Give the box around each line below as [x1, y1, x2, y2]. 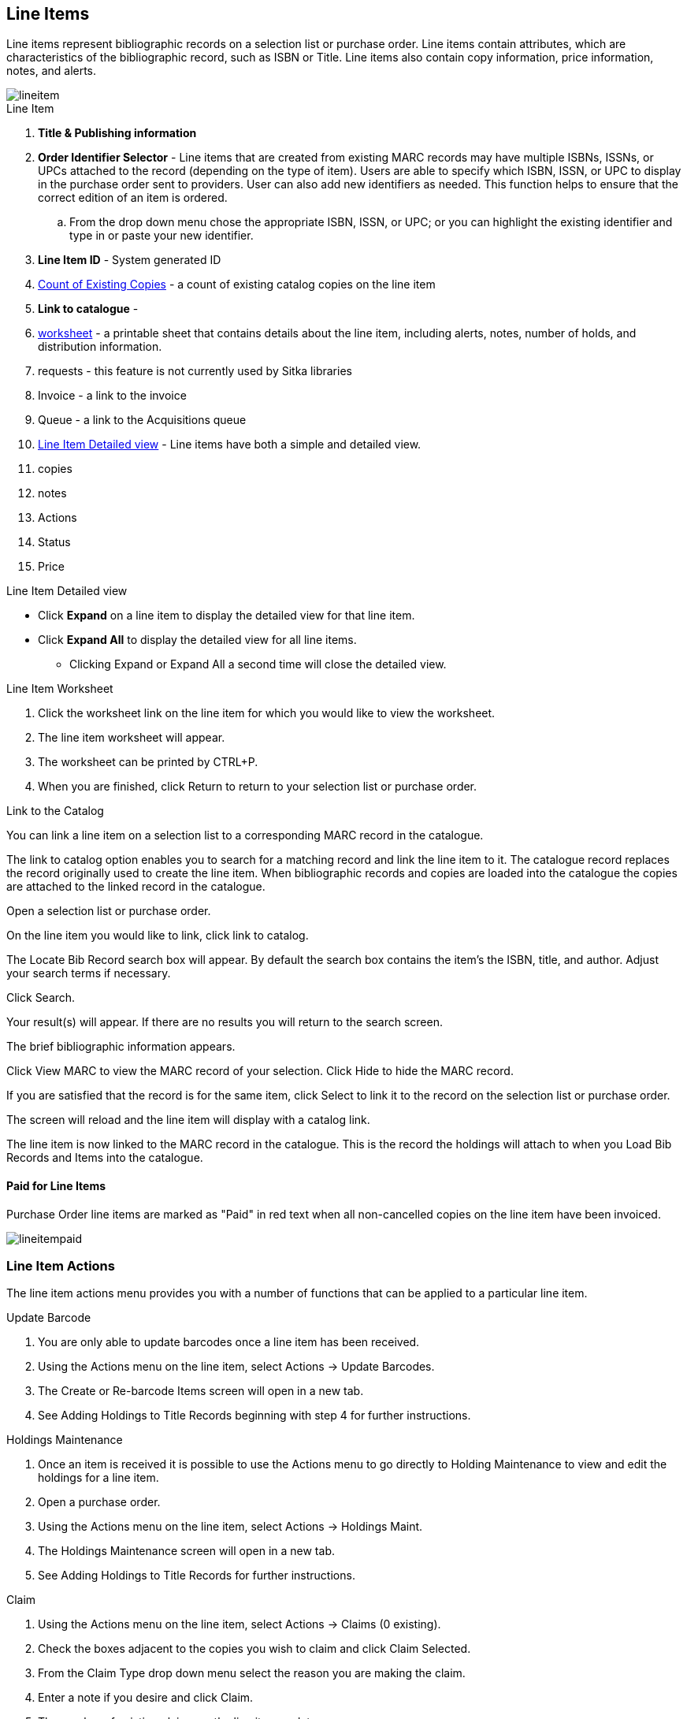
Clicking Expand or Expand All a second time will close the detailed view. [69, 657, 447, 672]
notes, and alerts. [6, 64, 97, 78]
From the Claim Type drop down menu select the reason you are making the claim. [38, 1666, 466, 1680]
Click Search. [6, 991, 76, 1005]
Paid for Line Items [6, 1179, 106, 1193]
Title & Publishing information [38, 126, 197, 140]
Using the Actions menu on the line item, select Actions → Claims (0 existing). [38, 1617, 441, 1632]
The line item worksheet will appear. [38, 731, 225, 745]
